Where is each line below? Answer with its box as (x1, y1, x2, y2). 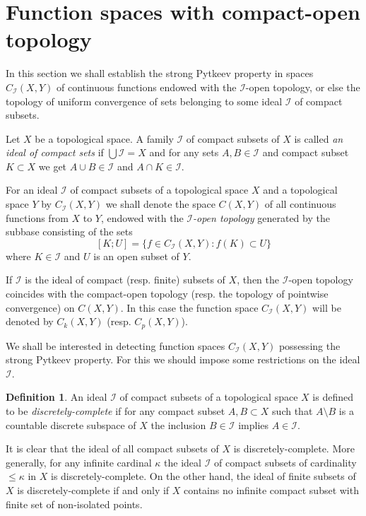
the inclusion (150, 417, 206, 432)
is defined (312, 389, 353, 404)
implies (238, 417, 269, 432)
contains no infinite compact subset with (184, 483, 359, 498)
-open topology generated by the (193, 210, 330, 225)
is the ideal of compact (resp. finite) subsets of (25, 272, 225, 287)
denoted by (6, 314, 54, 329)
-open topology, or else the (245, 79, 360, 94)
